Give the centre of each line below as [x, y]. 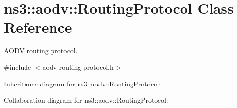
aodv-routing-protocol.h [78, 67]
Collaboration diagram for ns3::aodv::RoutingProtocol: [86, 100]
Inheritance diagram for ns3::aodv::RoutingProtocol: [82, 83]
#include [18, 67]
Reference [38, 27]
